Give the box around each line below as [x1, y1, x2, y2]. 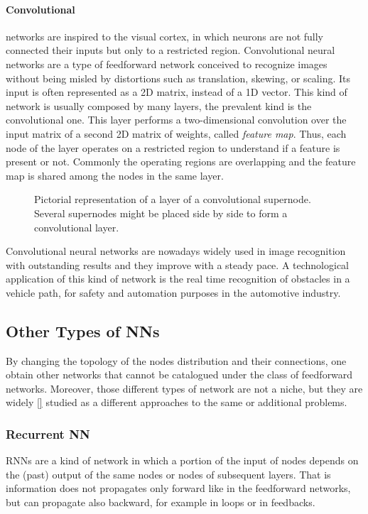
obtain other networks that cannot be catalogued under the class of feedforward [6, 367, 353, 382]
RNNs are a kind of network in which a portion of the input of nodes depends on [6, 453, 359, 468]
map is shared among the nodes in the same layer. [6, 168, 224, 182]
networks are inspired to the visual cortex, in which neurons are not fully [6, 28, 324, 43]
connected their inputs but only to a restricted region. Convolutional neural [6, 43, 335, 58]
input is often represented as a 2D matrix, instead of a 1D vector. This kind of [6, 84, 347, 99]
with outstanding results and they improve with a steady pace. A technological [6, 257, 349, 272]
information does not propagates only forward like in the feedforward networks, [6, 481, 351, 496]
